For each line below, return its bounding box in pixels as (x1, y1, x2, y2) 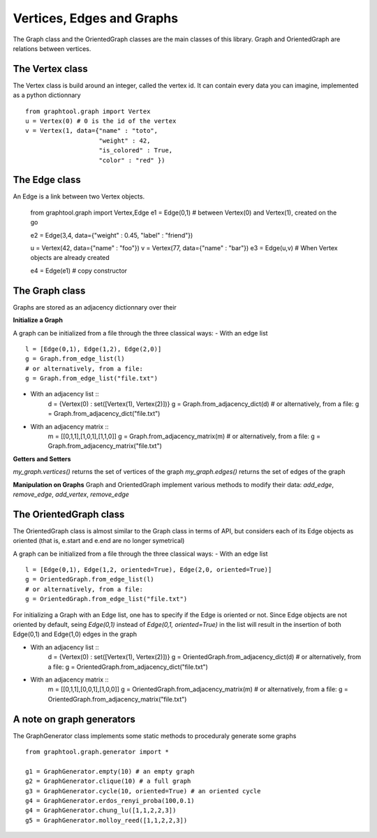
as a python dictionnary (13, 91, 81, 99)
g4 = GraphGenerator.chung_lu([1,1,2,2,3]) (25, 807, 177, 814)
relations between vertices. (13, 44, 91, 52)
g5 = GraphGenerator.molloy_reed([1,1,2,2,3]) (25, 816, 188, 824)
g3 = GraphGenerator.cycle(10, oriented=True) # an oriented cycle (25, 787, 261, 795)
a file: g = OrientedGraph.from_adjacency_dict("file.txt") (47, 663, 209, 671)
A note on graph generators (13, 713, 136, 725)
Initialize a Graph (13, 316, 63, 324)
